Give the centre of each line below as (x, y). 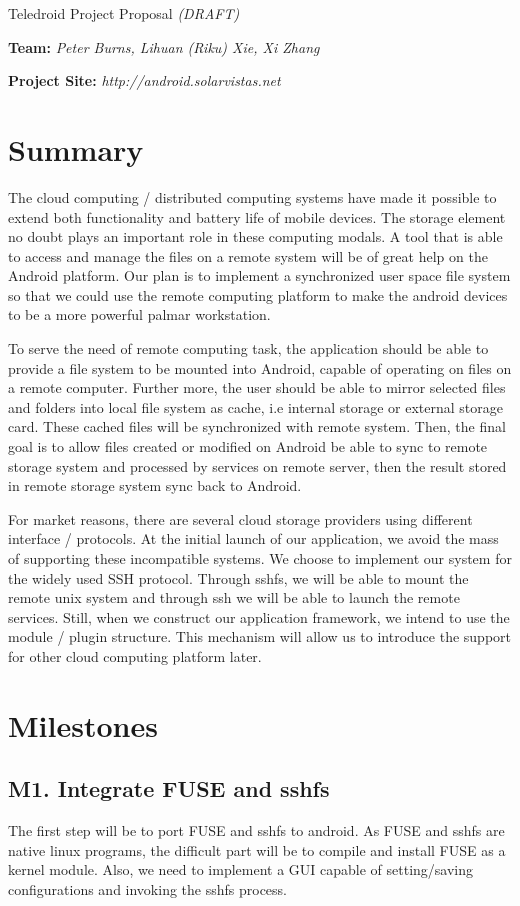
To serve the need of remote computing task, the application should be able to (248, 348)
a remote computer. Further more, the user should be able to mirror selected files (257, 387)
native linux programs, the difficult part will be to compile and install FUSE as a (257, 849)
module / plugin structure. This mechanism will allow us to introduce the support (260, 636)
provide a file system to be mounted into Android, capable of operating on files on (260, 367)
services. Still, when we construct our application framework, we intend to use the (259, 616)
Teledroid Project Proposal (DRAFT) (124, 13)
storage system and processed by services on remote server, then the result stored (257, 465)
